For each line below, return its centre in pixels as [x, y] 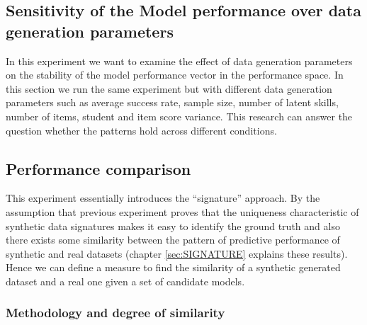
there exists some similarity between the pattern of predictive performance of [173, 240]
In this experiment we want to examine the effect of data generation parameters [179, 61]
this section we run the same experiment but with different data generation [169, 88]
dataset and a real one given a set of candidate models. [125, 281]
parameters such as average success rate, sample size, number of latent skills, [172, 102]
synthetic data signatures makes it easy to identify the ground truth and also [173, 226]
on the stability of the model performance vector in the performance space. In [175, 75]
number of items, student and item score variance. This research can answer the [179, 116]
